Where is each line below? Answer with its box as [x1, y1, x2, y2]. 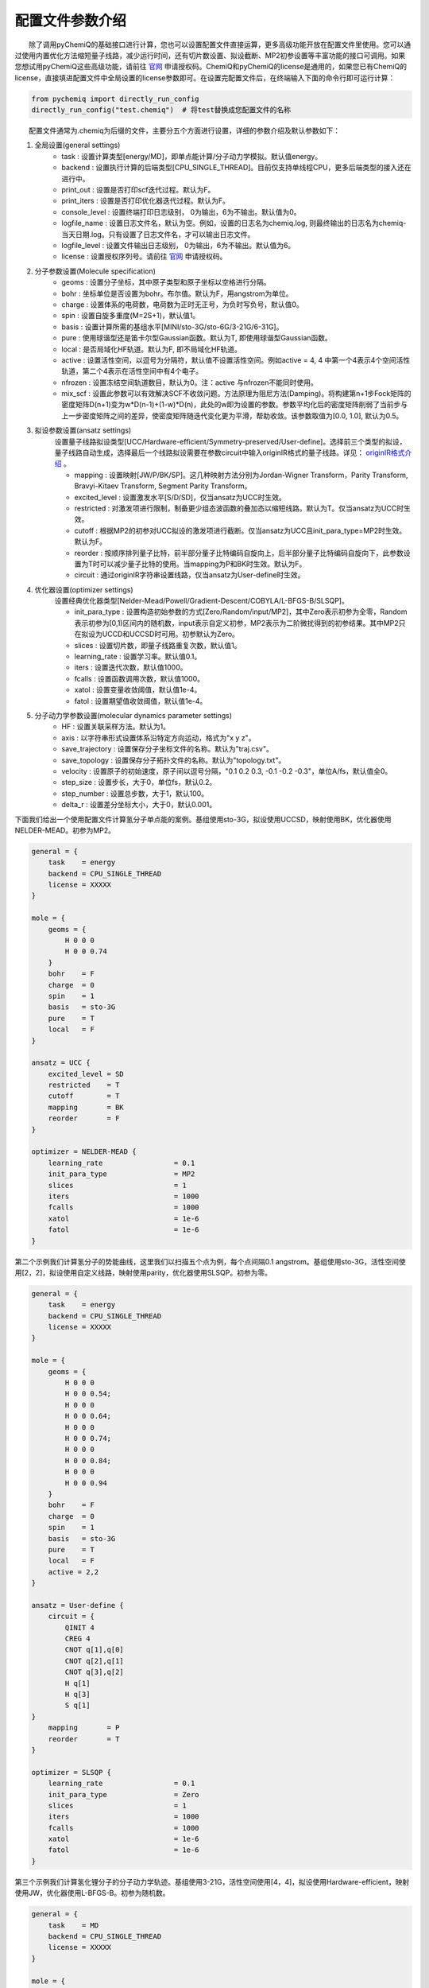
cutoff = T [48, 1092, 120, 1101]
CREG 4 [64, 1634, 91, 1644]
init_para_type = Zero [48, 1790, 199, 1799]
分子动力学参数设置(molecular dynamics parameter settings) [34, 711, 233, 720]
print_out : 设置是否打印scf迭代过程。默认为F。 [61, 185, 215, 195]
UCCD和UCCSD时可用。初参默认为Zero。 [102, 629, 240, 639]
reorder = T [48, 1734, 120, 1743]
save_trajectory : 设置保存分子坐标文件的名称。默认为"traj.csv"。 [61, 744, 273, 754]
